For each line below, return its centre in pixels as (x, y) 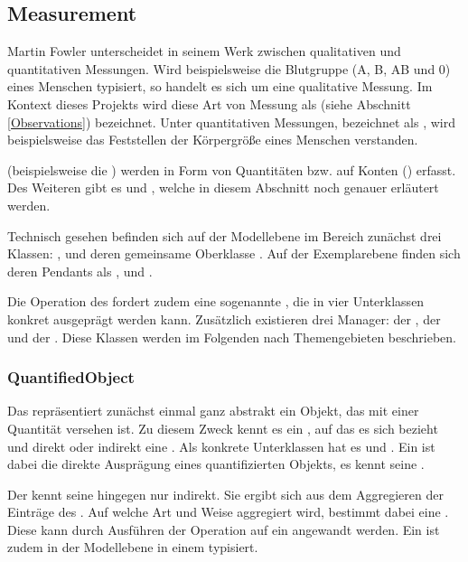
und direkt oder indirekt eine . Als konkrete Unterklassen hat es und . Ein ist (221, 446)
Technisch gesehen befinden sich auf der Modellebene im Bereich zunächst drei (225, 235)
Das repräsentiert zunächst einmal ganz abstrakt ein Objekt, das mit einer (213, 411)
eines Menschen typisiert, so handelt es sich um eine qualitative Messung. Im (220, 86)
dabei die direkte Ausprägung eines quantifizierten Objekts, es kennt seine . (216, 464)
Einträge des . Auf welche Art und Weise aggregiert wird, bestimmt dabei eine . (228, 512)
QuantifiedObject (71, 377)
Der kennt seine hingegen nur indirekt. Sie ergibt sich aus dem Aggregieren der (225, 494)
